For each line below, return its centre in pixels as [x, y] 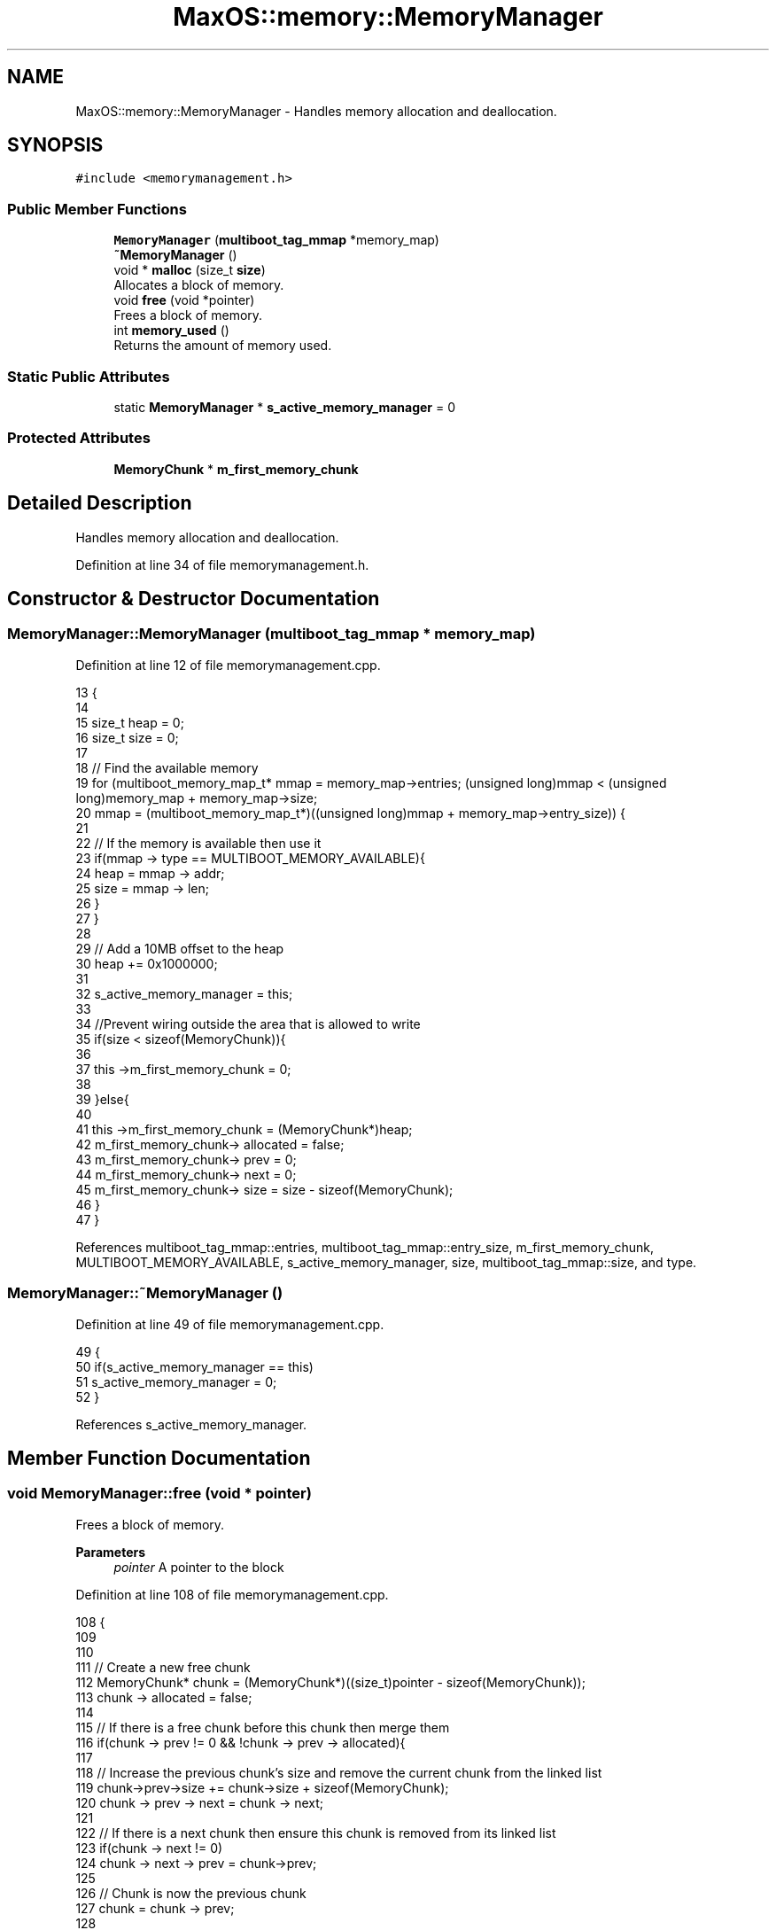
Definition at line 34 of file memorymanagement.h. [222, 564]
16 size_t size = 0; [127, 737]
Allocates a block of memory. [199, 285]
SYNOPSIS [55, 145]
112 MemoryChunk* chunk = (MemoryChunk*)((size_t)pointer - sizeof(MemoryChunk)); [330, 1682]
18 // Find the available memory [167, 767]
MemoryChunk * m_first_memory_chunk [236, 469]
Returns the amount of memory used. [223, 346]
